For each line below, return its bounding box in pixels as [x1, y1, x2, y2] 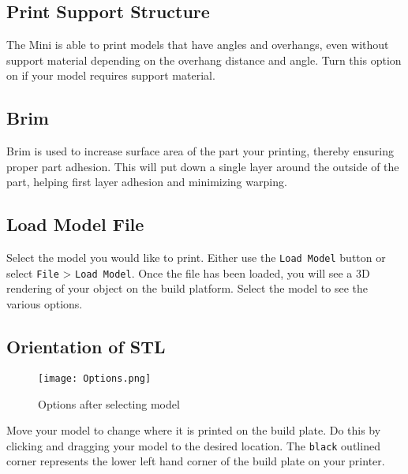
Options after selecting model [38, 395, 180, 412]
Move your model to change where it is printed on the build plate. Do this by [6, 422, 381, 439]
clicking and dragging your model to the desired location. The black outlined [6, 437, 380, 453]
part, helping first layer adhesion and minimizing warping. [6, 174, 287, 190]
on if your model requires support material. [6, 67, 215, 84]
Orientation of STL [6, 334, 166, 359]
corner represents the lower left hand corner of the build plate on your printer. [6, 453, 385, 469]
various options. [6, 296, 83, 312]
